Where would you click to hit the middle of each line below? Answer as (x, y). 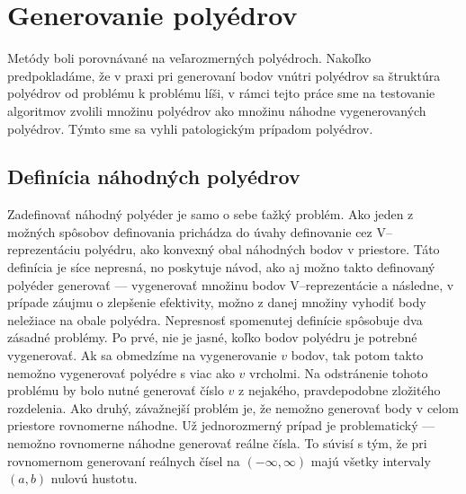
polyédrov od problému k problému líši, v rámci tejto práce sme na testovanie (221, 93)
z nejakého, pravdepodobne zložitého (340, 390)
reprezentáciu (44, 249)
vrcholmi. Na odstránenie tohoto (339, 372)
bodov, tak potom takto (357, 355)
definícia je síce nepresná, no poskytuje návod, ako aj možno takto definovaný (221, 267)
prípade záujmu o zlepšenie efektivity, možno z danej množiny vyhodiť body (217, 302)
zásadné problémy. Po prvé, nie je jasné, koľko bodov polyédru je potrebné (212, 337)
